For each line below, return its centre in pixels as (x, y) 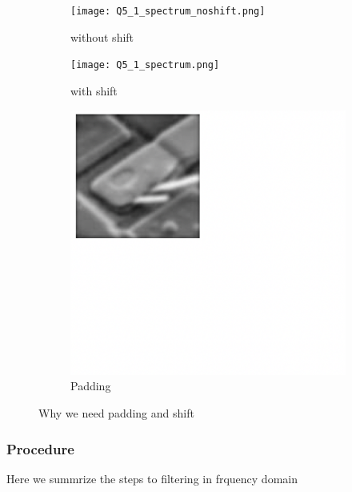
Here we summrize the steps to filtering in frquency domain (152, 478)
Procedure (40, 448)
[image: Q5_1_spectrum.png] (145, 65)
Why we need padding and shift (116, 413)
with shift (94, 90)
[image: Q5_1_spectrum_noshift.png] (168, 11)
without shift (102, 36)
